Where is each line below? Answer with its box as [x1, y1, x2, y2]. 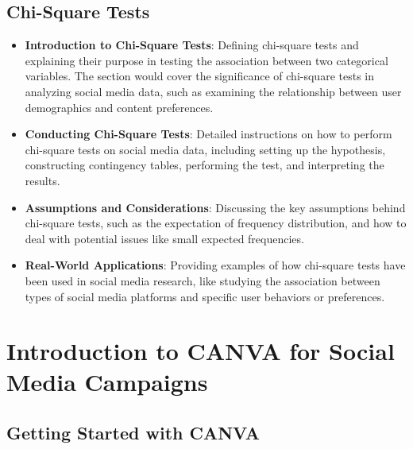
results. [25, 172, 60, 188]
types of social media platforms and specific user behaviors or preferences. [25, 288, 385, 304]
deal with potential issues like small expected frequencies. [25, 230, 304, 246]
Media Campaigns [6, 366, 208, 398]
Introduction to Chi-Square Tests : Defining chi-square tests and [25, 37, 359, 53]
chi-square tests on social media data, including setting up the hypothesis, [25, 141, 386, 157]
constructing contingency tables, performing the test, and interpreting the [25, 157, 384, 173]
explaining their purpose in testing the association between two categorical [25, 52, 388, 68]
